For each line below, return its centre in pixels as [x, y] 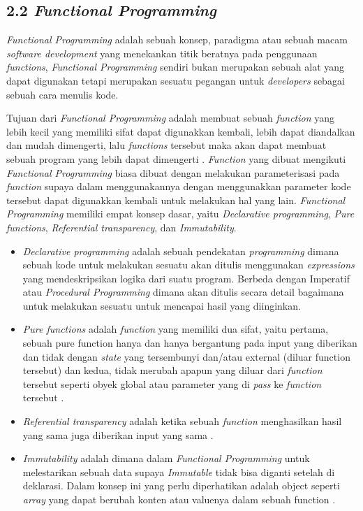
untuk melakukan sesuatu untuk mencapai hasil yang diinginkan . [162, 305]
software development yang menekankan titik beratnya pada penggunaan [162, 53]
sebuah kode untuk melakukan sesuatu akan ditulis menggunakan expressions [188, 265]
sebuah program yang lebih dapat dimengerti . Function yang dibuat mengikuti [176, 158]
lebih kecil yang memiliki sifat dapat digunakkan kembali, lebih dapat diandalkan [181, 131]
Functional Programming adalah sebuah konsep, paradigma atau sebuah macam [177, 39]
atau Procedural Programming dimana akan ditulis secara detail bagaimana [183, 292]
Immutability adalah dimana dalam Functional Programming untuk [166, 458]
